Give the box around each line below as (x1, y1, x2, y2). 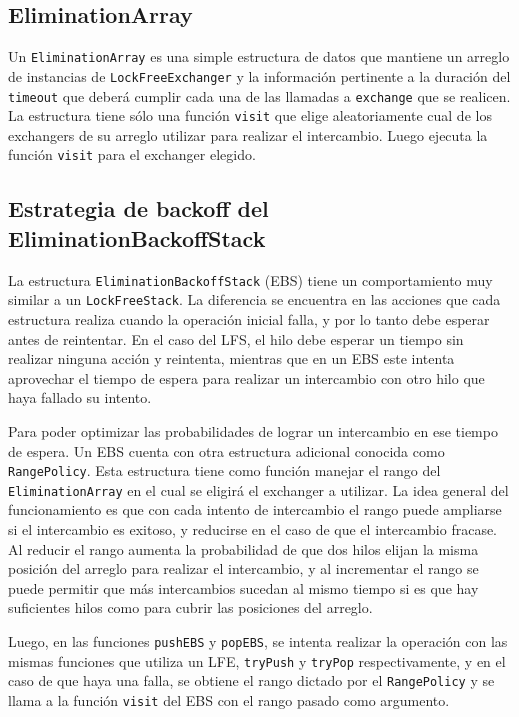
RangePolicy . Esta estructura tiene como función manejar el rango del (8, 460, 441, 481)
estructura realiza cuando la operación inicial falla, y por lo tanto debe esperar (8, 308, 490, 329)
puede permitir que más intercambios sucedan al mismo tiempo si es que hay (8, 577, 479, 598)
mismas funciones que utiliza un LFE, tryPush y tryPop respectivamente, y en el (8, 650, 506, 671)
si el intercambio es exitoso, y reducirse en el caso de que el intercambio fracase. (8, 519, 498, 540)
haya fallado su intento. (8, 387, 152, 408)
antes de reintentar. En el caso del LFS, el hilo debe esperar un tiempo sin (8, 328, 464, 349)
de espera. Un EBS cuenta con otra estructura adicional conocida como (8, 440, 445, 461)
